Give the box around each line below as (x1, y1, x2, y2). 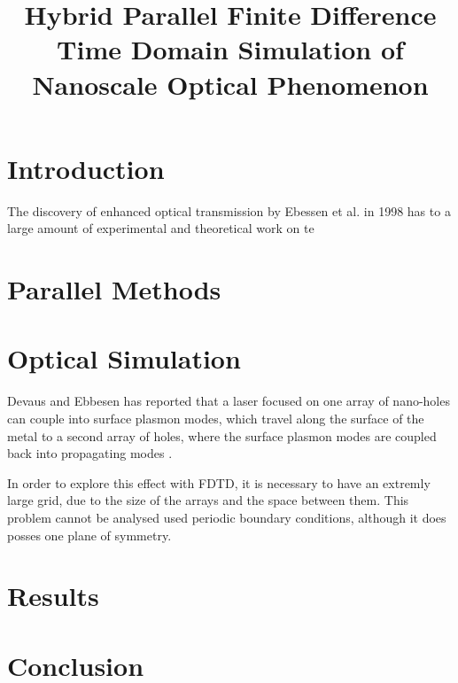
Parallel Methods (7, 271, 221, 307)
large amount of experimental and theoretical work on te (7, 219, 314, 237)
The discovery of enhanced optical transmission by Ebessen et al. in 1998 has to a (7, 201, 451, 220)
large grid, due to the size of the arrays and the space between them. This (7, 491, 409, 509)
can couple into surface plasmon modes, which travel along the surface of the (7, 408, 424, 427)
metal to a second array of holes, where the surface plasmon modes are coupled (7, 426, 437, 445)
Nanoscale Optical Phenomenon (32, 66, 429, 102)
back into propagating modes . (7, 444, 173, 462)
